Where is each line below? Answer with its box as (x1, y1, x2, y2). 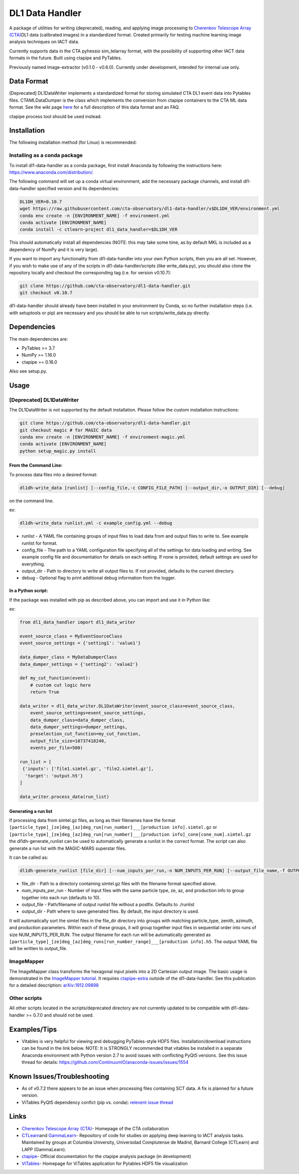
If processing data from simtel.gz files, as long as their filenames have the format (9, 817, 176, 823)
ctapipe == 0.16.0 (21, 359, 57, 365)
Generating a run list (9, 808, 52, 814)
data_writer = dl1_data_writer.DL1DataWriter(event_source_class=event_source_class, (19, 703, 235, 709)
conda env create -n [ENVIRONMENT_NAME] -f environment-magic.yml (19, 434, 185, 440)
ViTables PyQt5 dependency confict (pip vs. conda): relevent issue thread (21, 1099, 173, 1105)
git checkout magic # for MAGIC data (19, 427, 112, 433)
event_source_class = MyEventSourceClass (19, 633, 123, 639)
